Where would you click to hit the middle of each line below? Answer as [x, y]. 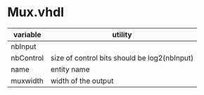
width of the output [82, 80]
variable [27, 34]
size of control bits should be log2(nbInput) [122, 58]
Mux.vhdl [36, 12]
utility [122, 34]
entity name [70, 69]
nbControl [27, 58]
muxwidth [27, 80]
